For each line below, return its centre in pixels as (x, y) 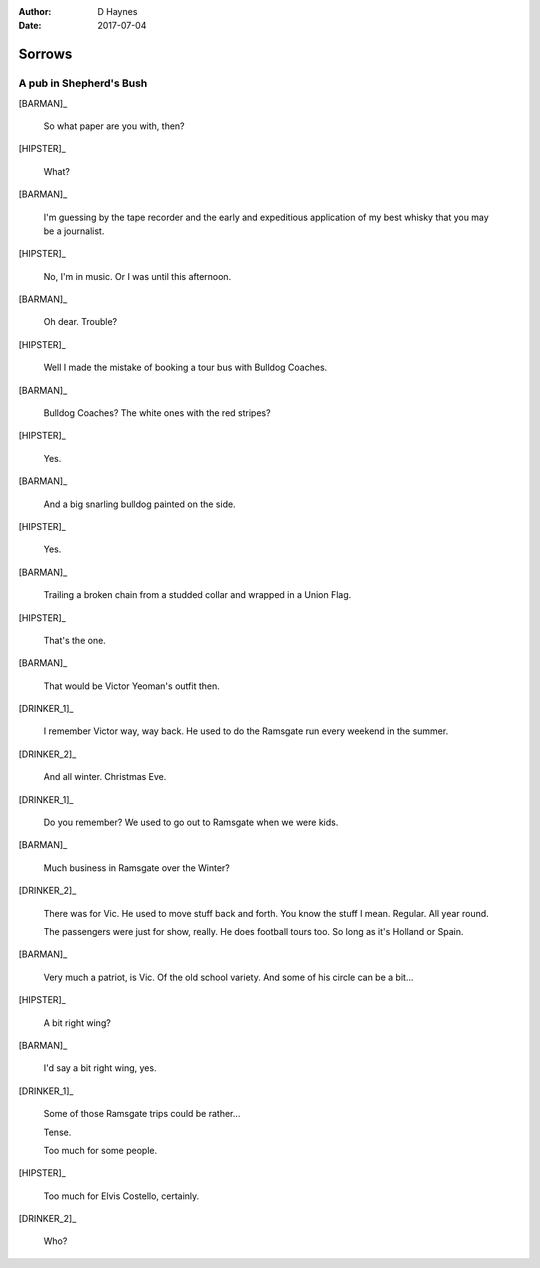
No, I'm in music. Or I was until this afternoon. (137, 276)
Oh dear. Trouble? (80, 322)
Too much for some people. (100, 1150)
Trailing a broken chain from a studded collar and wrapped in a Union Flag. (197, 595)
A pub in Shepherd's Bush (83, 83)
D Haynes (117, 11)
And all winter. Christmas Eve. (105, 777)
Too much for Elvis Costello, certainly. (121, 1196)
